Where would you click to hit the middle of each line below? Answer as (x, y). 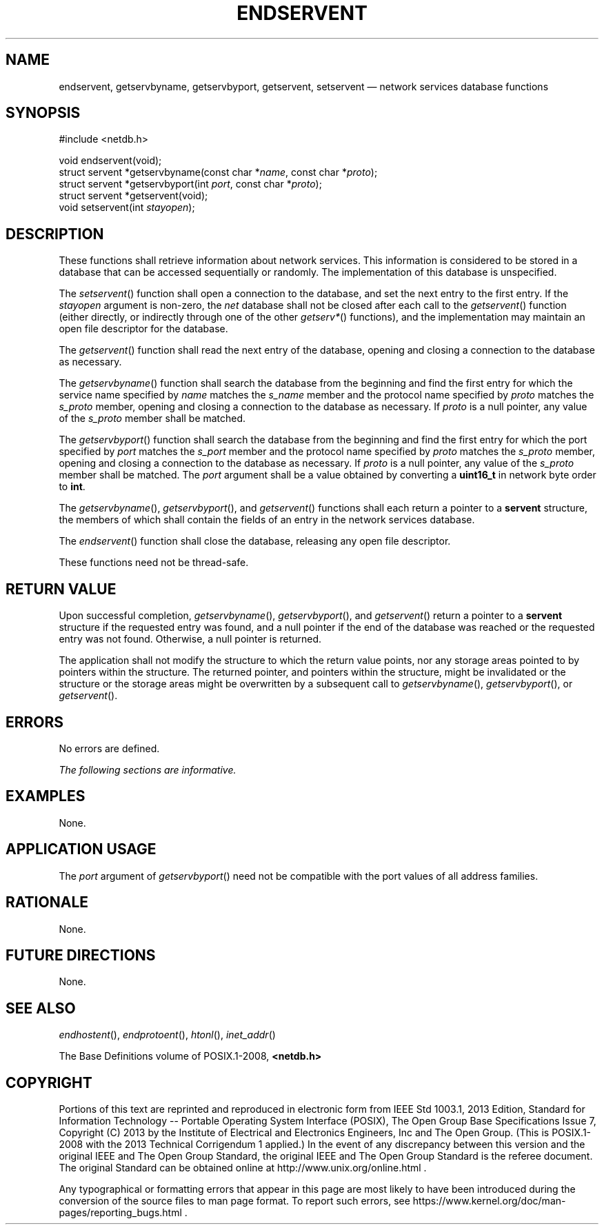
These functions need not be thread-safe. (154, 563)
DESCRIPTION (55, 234)
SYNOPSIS (43, 113)
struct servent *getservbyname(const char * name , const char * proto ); (218, 172)
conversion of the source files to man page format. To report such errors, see (234, 1201)
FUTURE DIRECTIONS (81, 955)
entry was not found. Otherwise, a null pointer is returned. (190, 639)
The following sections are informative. (148, 769)
